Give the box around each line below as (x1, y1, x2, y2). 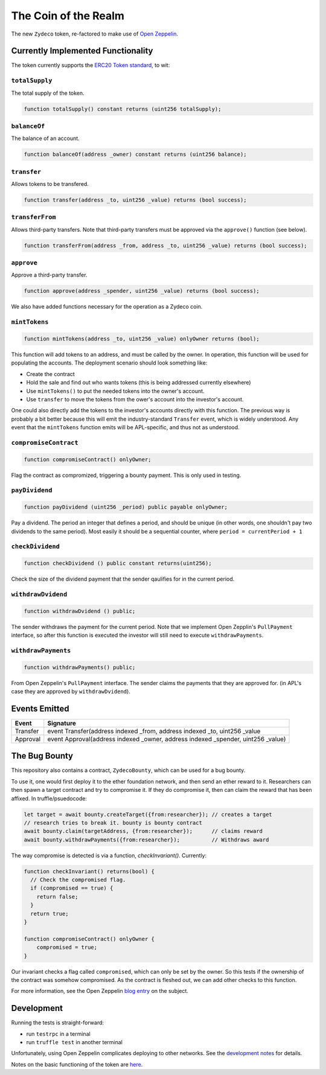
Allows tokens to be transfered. (11, 180, 89, 188)
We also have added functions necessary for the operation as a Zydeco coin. (11, 303, 203, 310)
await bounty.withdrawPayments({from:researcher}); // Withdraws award (24, 836, 269, 843)
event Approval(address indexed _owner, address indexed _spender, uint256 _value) (47, 735, 286, 743)
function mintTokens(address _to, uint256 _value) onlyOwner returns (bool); (24, 335, 260, 342)
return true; (30, 910, 69, 917)
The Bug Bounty (11, 751, 74, 761)
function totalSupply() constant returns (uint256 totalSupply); (24, 106, 222, 112)
